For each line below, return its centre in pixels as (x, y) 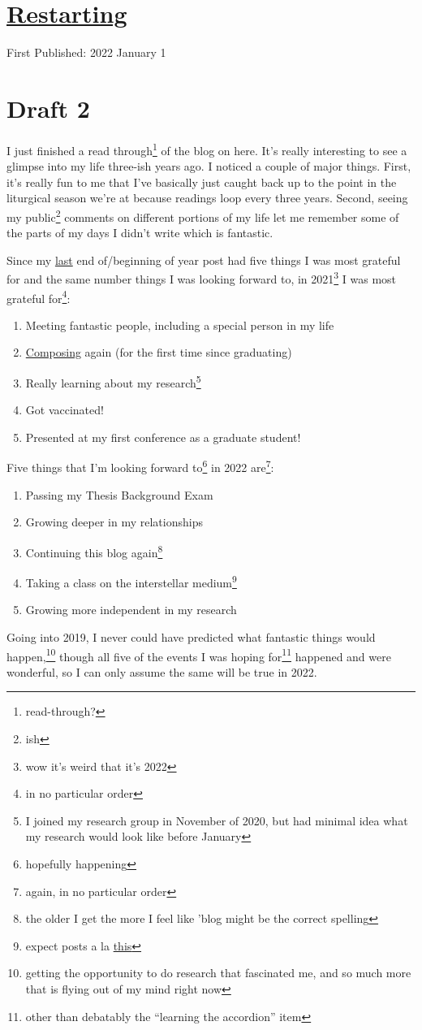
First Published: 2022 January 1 (86, 52)
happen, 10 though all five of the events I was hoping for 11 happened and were (199, 655)
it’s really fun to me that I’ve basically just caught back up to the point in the (202, 182)
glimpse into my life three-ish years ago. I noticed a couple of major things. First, (209, 166)
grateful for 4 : (39, 296)
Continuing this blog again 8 (94, 551)
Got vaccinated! (65, 410)
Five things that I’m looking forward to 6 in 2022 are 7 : (140, 466)
